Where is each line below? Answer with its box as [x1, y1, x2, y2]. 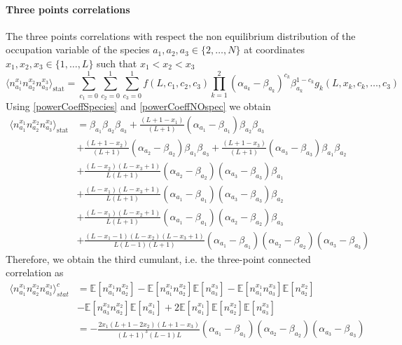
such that [97, 55, 137, 70]
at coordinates [244, 42, 305, 57]
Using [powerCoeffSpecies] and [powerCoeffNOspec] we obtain [6, 99, 271, 114]
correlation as [6, 265, 64, 280]
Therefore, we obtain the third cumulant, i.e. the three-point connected [6, 251, 311, 266]
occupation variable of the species [6, 42, 150, 57]
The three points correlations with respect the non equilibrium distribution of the [6, 28, 356, 43]
